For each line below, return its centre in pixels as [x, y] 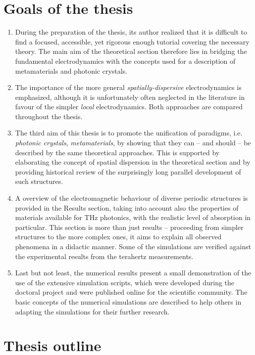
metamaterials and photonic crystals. [71, 70]
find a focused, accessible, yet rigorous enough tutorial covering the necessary [132, 41]
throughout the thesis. [49, 116]
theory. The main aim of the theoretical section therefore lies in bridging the [131, 51]
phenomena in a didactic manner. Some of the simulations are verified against [133, 246]
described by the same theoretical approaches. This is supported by [117, 152]
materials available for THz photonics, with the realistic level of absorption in [133, 217]
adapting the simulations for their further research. [92, 311]
